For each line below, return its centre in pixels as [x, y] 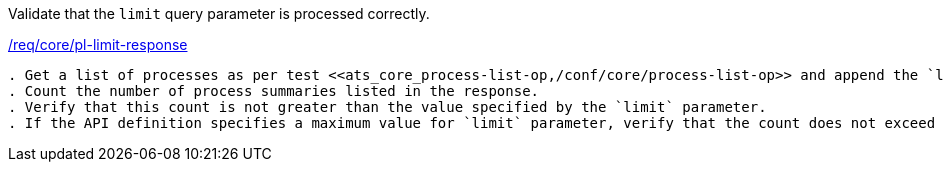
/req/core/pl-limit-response [98, 44]
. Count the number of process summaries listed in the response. [274, 91]
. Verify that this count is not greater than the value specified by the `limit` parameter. [387, 107]
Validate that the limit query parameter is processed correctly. [219, 13]
